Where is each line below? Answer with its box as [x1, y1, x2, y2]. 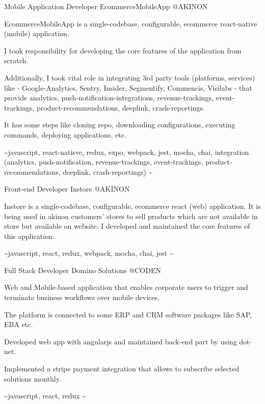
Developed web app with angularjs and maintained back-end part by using [4, 336, 237, 346]
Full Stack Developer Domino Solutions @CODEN [4, 264, 161, 275]
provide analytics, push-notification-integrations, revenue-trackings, [4, 92, 214, 103]
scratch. [4, 55, 29, 66]
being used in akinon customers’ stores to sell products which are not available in [4, 210, 258, 221]
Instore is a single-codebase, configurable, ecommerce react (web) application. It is [4, 200, 261, 211]
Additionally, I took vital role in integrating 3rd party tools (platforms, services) [4, 72, 255, 83]
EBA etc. [4, 319, 33, 330]
